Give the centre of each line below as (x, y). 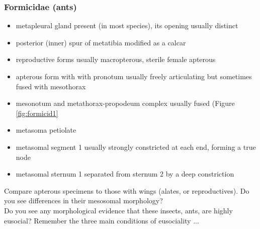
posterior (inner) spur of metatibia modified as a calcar (101, 42)
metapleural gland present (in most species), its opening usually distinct (127, 25)
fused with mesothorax (51, 86)
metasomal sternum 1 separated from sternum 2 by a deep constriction (125, 174)
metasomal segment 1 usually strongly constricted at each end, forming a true (136, 147)
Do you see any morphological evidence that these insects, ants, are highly (118, 210)
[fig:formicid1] (37, 113)
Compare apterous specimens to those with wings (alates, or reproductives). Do (127, 190)
